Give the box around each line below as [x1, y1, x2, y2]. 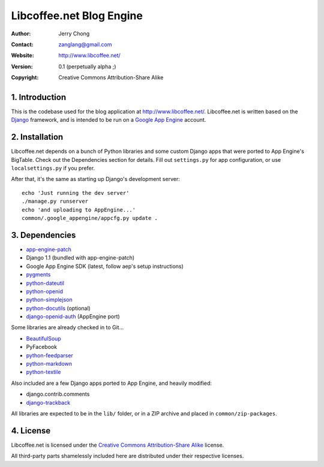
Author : [11, 30, 31, 37]
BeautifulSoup [26, 335, 61, 342]
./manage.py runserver [22, 198, 89, 205]
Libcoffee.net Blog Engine [11, 9, 143, 22]
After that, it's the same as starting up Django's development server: [11, 176, 180, 183]
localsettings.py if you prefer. [11, 165, 95, 172]
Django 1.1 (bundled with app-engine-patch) [26, 254, 135, 261]
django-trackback [26, 399, 71, 406]
